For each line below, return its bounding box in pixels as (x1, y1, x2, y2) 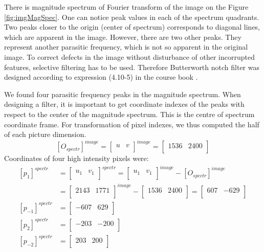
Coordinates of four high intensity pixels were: (4, 153, 149, 164)
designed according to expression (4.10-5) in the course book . (4, 72, 198, 82)
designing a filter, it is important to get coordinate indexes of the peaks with (4, 99, 245, 109)
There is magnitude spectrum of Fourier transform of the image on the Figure (4, 2, 249, 12)
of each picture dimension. (4, 129, 86, 140)
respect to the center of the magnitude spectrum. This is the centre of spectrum (4, 108, 255, 119)
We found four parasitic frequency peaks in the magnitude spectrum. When (4, 88, 241, 99)
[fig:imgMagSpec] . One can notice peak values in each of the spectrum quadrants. (4, 11, 259, 22)
